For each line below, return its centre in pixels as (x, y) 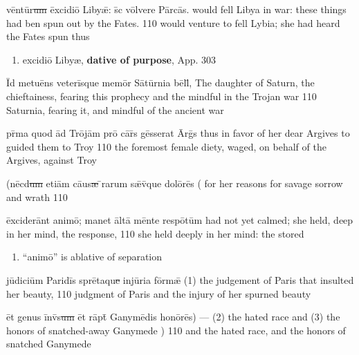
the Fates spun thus (48, 36)
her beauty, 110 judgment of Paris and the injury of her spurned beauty (159, 293)
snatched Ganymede (49, 344)
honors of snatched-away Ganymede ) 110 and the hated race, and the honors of (176, 330)
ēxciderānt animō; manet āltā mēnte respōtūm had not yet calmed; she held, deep (180, 220)
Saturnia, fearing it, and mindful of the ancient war (115, 109)
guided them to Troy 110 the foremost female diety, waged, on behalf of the (166, 146)
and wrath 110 (37, 196)
